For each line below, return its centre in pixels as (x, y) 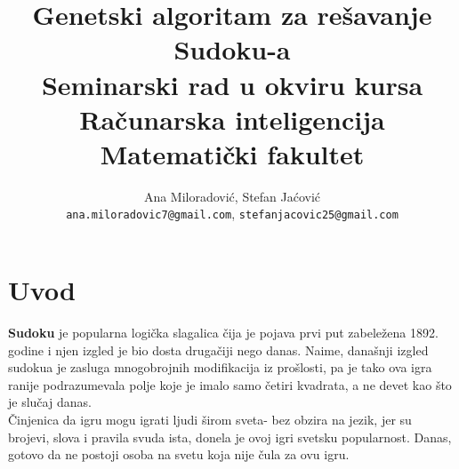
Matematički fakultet (232, 153)
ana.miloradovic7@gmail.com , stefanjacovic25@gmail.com (232, 214)
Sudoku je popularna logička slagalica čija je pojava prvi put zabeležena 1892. (223, 333)
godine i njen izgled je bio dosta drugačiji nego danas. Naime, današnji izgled (218, 350)
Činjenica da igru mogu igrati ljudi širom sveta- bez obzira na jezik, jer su (210, 420)
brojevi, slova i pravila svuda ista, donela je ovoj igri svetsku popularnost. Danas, (230, 437)
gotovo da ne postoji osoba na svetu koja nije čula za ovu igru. (179, 454)
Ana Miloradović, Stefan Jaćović (232, 196)
